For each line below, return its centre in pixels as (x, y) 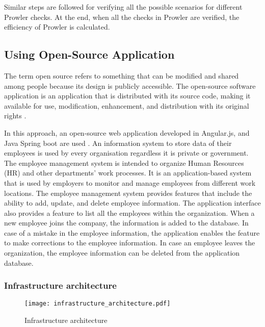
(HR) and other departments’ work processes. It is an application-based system (128, 173)
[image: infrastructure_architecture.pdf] (98, 304)
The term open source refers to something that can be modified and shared (122, 75)
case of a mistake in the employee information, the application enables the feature (132, 232)
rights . (15, 116)
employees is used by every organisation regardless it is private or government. (126, 153)
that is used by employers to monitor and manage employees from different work (130, 182)
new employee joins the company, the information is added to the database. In (126, 223)
